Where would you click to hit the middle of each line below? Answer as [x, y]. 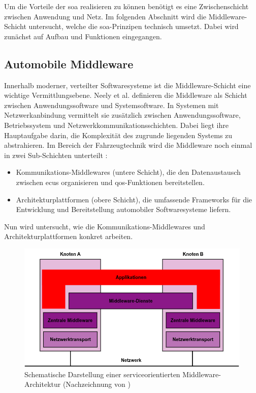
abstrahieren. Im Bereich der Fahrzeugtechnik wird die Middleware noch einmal [128, 145]
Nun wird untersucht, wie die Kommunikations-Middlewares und [105, 226]
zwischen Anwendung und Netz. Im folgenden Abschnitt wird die [105, 16]
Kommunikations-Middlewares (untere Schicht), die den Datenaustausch [128, 172]
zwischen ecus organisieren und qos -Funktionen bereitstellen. [110, 182]
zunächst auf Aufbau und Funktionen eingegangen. [83, 36]
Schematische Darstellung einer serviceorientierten [102, 374]
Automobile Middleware [69, 63]
